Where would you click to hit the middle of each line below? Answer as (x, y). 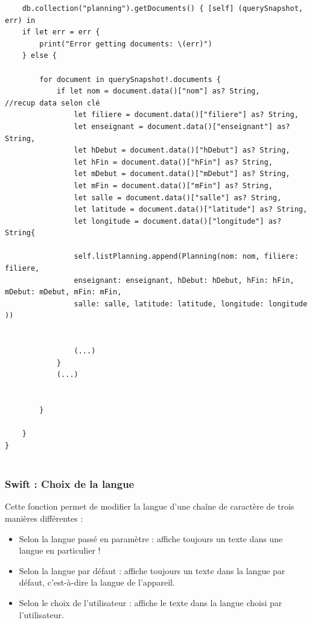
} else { (39, 56)
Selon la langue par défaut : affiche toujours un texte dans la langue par (152, 570)
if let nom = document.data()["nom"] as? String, (158, 91)
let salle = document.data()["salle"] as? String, (178, 198)
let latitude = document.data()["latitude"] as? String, (191, 210)
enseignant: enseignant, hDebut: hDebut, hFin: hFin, (184, 280)
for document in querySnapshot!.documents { (130, 79)
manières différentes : (44, 518)
